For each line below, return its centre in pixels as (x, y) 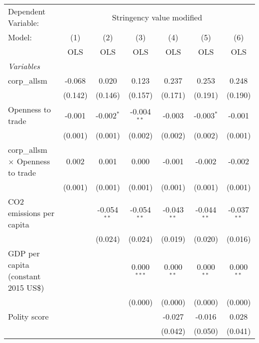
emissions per (31, 213)
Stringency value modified (157, 17)
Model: (20, 37)
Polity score (28, 316)
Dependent (27, 11)
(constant (24, 276)
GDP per (24, 253)
